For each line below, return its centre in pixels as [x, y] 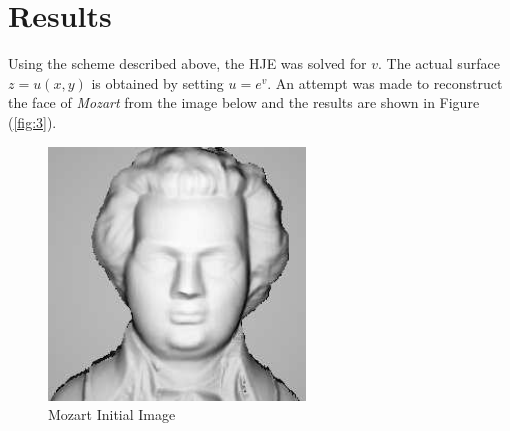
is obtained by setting [157, 82]
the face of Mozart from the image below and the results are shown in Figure [244, 102]
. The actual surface [439, 63]
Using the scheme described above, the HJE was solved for [187, 63]
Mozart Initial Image [112, 414]
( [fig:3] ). [32, 121]
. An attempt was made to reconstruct [385, 82]
